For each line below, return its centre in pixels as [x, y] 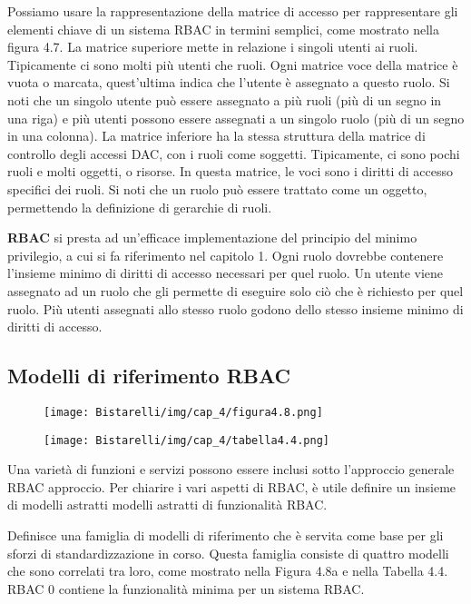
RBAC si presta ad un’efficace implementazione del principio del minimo [212, 238]
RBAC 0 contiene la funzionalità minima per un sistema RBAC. [186, 588]
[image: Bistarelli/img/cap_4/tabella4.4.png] [186, 440]
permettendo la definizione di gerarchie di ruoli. [140, 207]
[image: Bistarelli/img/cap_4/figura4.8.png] [183, 412]
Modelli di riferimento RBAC [149, 376]
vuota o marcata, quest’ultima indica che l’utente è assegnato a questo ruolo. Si [229, 82]
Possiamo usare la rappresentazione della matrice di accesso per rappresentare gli [233, 11]
